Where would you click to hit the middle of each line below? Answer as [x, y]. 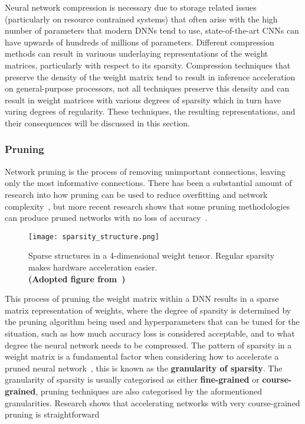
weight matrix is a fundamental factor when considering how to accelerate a [142, 356]
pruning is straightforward [52, 414]
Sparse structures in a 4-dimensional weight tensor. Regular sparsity [152, 255]
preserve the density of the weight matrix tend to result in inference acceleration [150, 76]
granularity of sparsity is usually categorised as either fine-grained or [132, 379]
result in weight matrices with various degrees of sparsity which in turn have [143, 100]
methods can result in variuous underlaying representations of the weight [137, 53]
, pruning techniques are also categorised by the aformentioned [149, 391]
